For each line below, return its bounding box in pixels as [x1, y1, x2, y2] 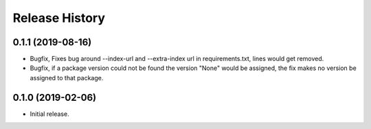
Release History [12, 10, 106, 25]
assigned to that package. [30, 73, 104, 82]
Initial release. [30, 110, 69, 118]
